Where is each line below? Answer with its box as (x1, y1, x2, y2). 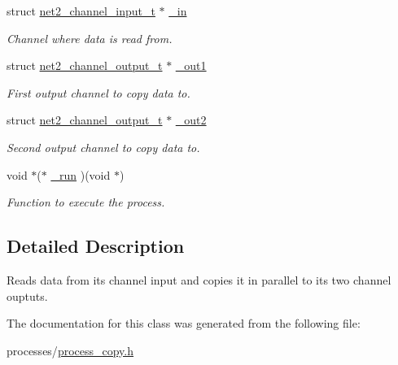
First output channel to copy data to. (7, 84, 190, 101)
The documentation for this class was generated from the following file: (7, 315, 361, 332)
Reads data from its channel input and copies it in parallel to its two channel (7, 271, 391, 288)
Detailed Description (7, 233, 185, 259)
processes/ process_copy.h (7, 341, 134, 358)
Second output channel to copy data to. (7, 138, 200, 155)
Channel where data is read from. (7, 29, 173, 46)
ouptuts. (7, 287, 48, 304)
